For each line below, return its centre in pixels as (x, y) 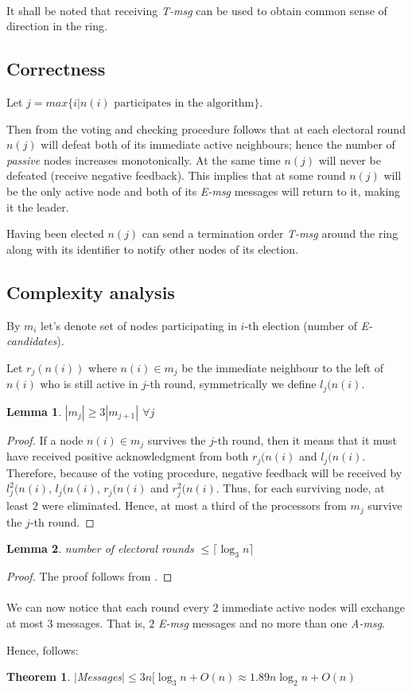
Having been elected (55, 233)
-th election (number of (301, 325)
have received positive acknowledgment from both (128, 456)
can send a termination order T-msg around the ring (270, 233)
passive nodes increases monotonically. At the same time (144, 159)
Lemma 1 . (34, 411)
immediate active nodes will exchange (313, 607)
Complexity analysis (91, 292)
